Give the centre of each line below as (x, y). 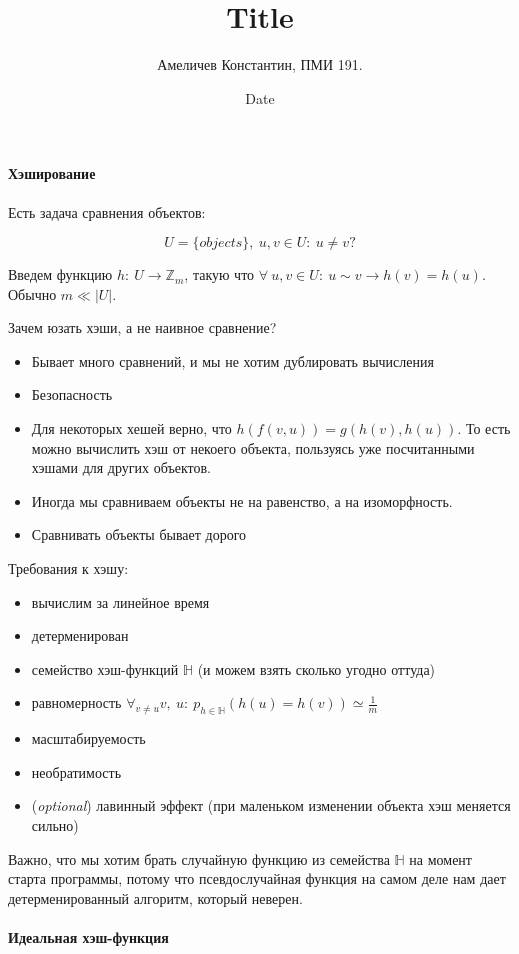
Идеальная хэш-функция (88, 936)
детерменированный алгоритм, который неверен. (155, 897)
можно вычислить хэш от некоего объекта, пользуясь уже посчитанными (253, 447)
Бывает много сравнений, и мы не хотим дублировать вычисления (232, 360)
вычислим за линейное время (120, 601)
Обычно (32, 293)
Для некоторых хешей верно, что (131, 428)
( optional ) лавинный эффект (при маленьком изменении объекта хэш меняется (271, 805)
